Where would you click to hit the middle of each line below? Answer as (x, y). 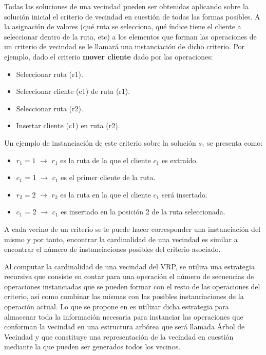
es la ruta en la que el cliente (106, 194)
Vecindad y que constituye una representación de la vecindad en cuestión (119, 336)
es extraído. (180, 160)
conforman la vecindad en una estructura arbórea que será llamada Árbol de (125, 327)
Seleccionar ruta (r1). (50, 74)
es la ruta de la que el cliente (106, 160)
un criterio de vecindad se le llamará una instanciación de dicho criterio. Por (125, 46)
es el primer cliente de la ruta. (108, 177)
